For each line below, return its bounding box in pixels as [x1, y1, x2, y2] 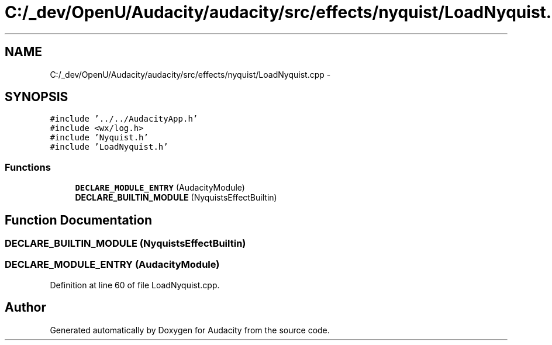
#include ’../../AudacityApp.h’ [50, 114, 198, 124]
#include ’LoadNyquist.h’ [50, 142, 168, 152]
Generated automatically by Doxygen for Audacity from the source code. [50, 325, 330, 335]
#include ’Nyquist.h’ [50, 133, 149, 143]
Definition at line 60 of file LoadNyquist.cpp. [50, 280, 220, 290]
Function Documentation [5, 212, 152, 227]
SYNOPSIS [5, 89, 68, 105]
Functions [5, 161, 51, 173]
